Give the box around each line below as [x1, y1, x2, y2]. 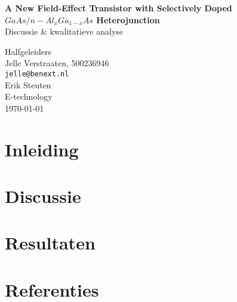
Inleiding [5, 137, 79, 161]
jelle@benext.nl [5, 69, 69, 78]
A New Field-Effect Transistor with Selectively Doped [5, 2, 232, 14]
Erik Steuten [5, 78, 51, 91]
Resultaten [5, 230, 96, 255]
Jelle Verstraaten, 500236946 [5, 57, 109, 69]
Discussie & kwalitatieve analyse [5, 25, 124, 38]
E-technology [5, 90, 53, 103]
